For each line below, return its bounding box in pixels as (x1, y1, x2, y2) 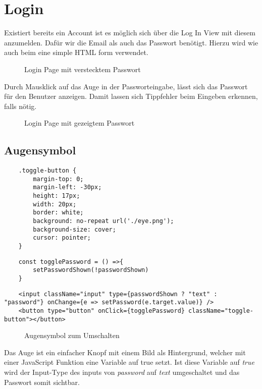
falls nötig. (4, 100, 37, 111)
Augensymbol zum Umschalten (24, 330, 120, 341)
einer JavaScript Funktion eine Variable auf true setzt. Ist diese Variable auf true (4, 357, 254, 367)
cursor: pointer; (33, 234, 91, 242)
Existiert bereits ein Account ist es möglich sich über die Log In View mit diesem (4, 27, 255, 38)
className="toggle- (188, 307, 253, 314)
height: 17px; (33, 192, 80, 200)
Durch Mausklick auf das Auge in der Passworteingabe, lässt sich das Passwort (4, 81, 248, 91)
